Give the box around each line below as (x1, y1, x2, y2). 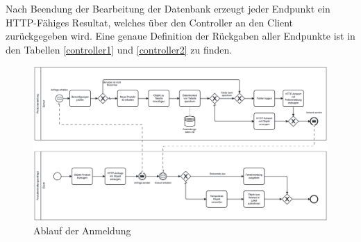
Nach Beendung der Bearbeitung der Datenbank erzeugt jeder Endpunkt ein (6, 1, 330, 15)
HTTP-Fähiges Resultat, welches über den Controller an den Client (6, 15, 294, 29)
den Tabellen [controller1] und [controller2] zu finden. (6, 42, 233, 56)
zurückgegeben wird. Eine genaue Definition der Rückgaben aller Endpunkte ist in (6, 29, 355, 43)
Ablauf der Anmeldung (33, 223, 131, 238)
